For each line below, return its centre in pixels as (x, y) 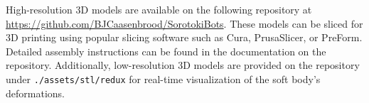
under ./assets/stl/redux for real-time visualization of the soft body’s (163, 78)
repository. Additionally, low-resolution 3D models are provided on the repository (183, 65)
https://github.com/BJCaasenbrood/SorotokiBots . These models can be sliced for (184, 23)
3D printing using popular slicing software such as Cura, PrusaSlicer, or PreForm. (184, 37)
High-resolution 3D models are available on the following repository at (159, 9)
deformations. (35, 93)
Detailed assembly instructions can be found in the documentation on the (166, 51)
